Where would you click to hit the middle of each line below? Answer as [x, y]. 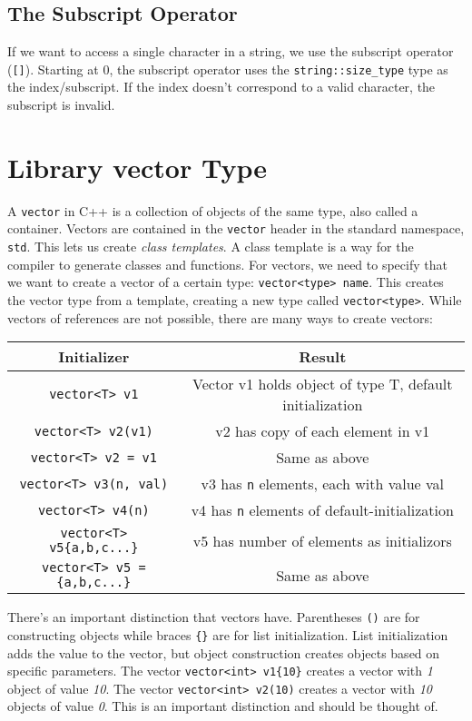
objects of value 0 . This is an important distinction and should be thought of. [223, 706]
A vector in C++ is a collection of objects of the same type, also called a [213, 210]
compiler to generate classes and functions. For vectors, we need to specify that [227, 264]
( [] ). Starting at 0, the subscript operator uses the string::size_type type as [228, 69]
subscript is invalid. [61, 105]
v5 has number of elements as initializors [322, 540]
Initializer [94, 357]
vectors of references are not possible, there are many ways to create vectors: [220, 317]
